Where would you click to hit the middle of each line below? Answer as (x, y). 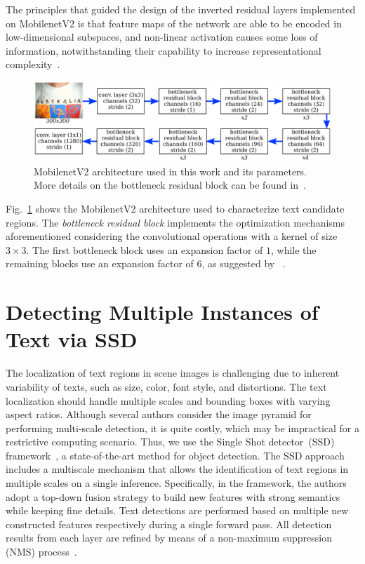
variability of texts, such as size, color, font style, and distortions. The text (166, 386)
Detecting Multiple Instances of (162, 312)
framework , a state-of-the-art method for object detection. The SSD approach (175, 455)
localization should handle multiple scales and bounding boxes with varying (168, 400)
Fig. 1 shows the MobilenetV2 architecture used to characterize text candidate (175, 209)
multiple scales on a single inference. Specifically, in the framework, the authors (176, 483)
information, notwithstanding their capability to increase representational (164, 50)
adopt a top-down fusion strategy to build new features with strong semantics (173, 496)
